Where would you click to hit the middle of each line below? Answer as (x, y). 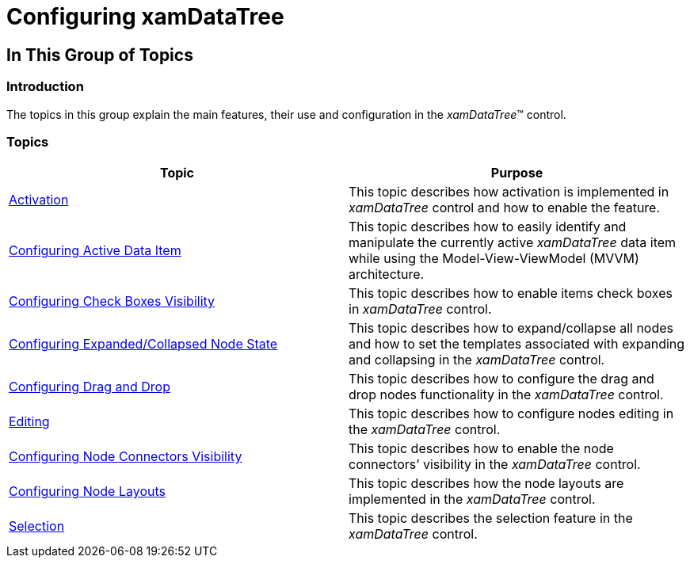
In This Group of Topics (100, 55)
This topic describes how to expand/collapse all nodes (511, 328)
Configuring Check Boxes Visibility (112, 301)
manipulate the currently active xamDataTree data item (513, 243)
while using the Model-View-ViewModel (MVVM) (494, 259)
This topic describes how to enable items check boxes (511, 293)
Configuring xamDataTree (145, 17)
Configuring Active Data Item (95, 251)
